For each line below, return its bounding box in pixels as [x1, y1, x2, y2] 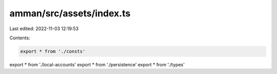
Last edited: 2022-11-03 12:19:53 [9, 26, 79, 32]
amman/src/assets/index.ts [9, 8, 131, 19]
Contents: [9, 35, 30, 41]
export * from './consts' [20, 48, 86, 54]
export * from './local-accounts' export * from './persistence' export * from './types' [9, 61, 185, 67]
